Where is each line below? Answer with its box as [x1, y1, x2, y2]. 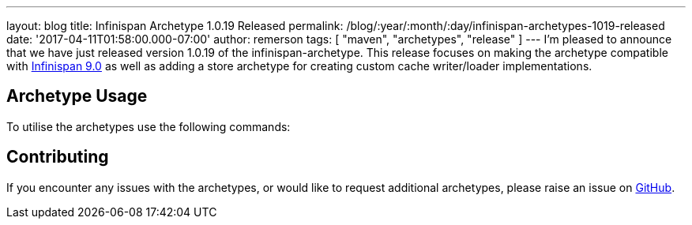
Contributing [6, 147, 109, 167]
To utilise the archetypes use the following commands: [6, 119, 291, 133]
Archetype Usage [6, 86, 148, 107]
